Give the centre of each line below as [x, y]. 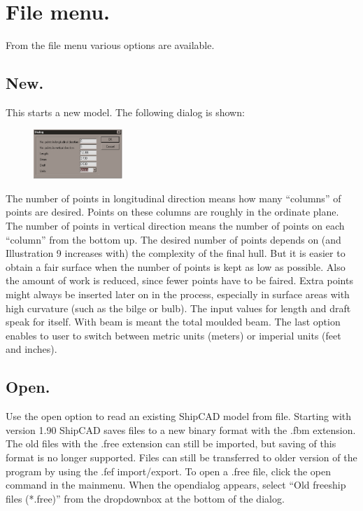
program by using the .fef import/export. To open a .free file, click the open [169, 471]
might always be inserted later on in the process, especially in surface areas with [178, 294]
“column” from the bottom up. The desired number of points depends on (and [173, 239]
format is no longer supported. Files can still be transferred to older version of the [181, 457]
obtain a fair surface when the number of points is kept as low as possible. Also [176, 266]
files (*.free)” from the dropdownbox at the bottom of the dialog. [145, 498]
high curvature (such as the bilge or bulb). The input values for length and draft [178, 308]
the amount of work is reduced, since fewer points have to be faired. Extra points [179, 280]
